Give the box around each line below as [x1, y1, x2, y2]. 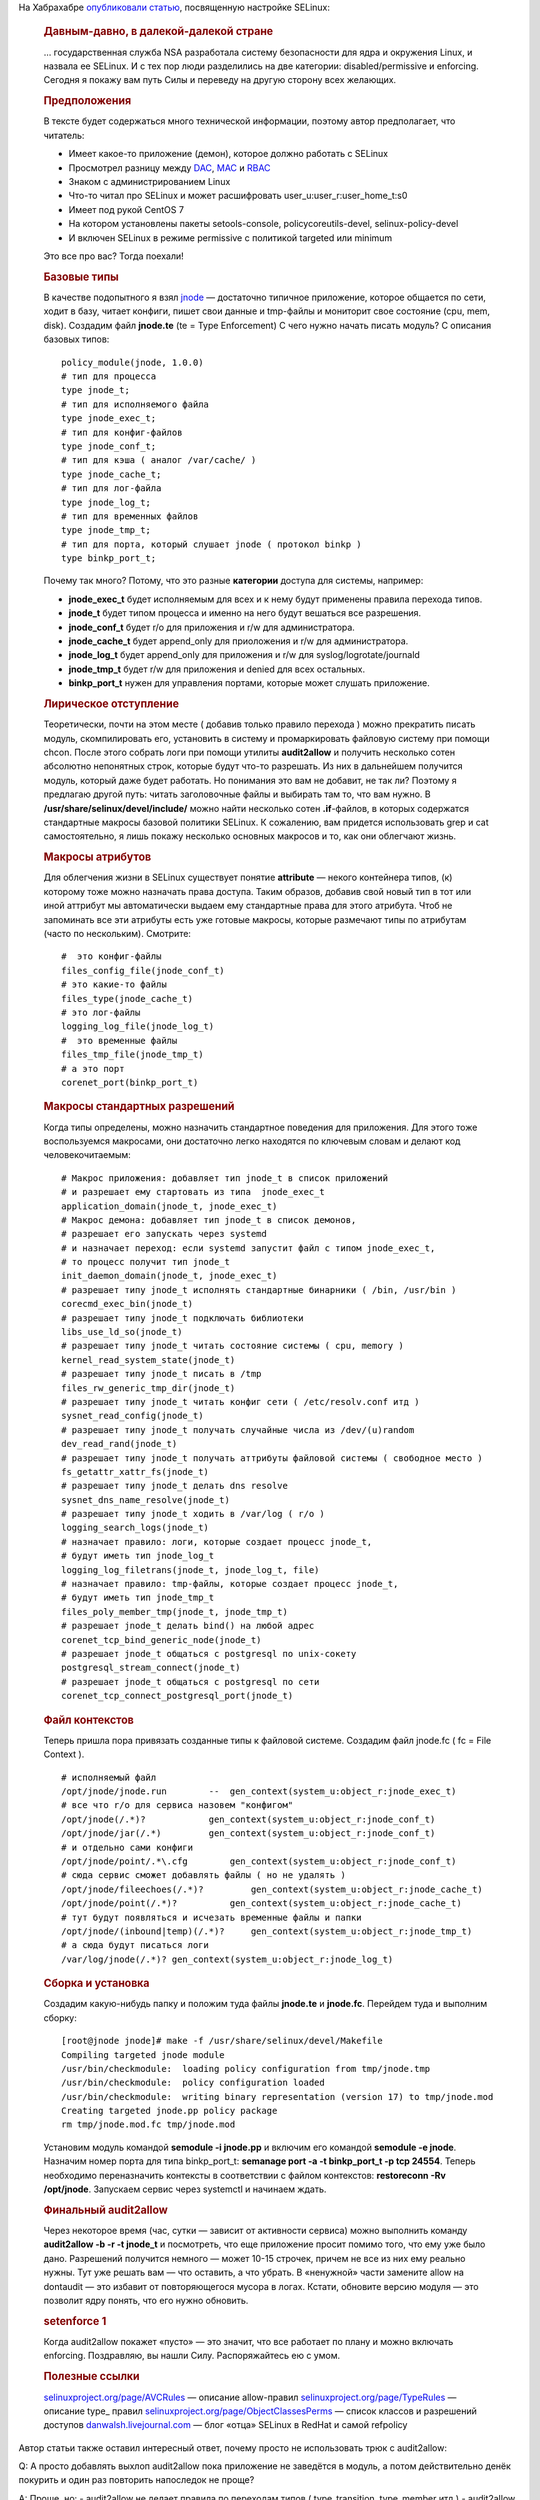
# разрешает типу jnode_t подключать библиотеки [61, 1312, 304, 1324]
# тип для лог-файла [61, 483, 162, 494]
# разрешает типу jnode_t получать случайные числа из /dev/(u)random [61, 1424, 415, 1435]
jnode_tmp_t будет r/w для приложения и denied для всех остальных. [68, 663, 365, 675]
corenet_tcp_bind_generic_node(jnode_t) [61, 1634, 262, 1645]
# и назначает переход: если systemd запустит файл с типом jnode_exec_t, [61, 1242, 436, 1254]
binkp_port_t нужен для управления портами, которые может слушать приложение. [68, 677, 430, 689]
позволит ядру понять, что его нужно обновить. [43, 2295, 249, 2307]
